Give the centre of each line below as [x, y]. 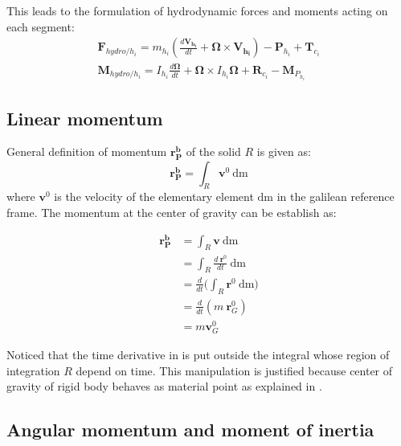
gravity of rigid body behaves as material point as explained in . [164, 386]
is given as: [284, 151]
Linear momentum [85, 118]
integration [33, 370]
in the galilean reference [336, 196]
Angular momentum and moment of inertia [190, 430]
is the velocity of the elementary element [154, 196]
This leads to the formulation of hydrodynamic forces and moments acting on [197, 10]
